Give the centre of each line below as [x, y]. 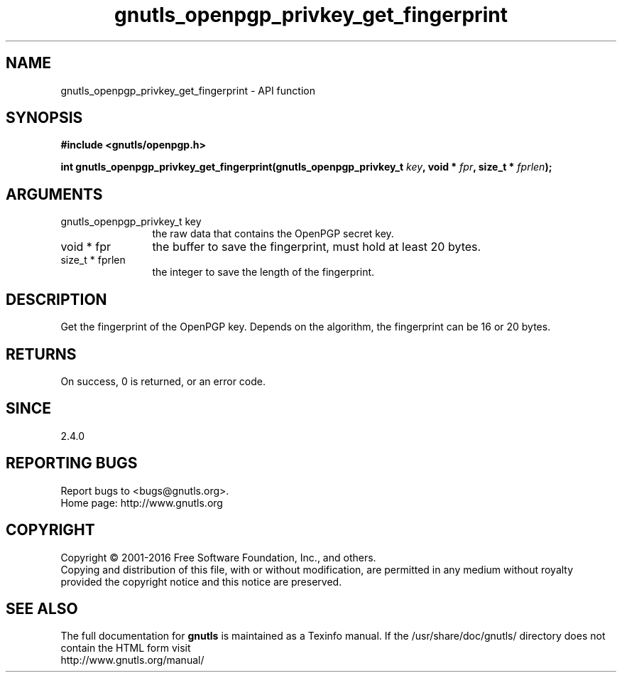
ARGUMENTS [54, 194]
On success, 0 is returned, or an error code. [163, 381]
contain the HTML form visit [126, 648]
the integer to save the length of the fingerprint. [263, 272]
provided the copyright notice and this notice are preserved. [201, 581]
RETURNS [41, 354]
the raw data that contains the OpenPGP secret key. [273, 234]
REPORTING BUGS [72, 463]
